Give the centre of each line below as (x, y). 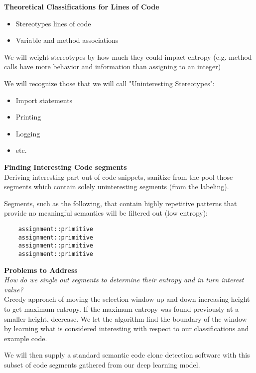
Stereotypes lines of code (53, 23)
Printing (28, 117)
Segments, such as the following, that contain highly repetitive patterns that (121, 203)
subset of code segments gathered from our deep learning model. (102, 364)
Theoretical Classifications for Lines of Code (82, 6)
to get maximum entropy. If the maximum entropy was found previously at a (122, 309)
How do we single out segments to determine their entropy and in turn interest (124, 280)
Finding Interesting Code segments (65, 167)
